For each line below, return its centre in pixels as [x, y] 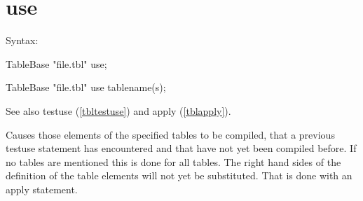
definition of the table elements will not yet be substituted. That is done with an [179, 175]
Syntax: [22, 40]
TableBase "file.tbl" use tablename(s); [86, 87]
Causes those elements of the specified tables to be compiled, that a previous [170, 134]
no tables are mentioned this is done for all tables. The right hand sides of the [173, 161]
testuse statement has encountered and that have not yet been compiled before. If [181, 148]
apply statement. [42, 189]
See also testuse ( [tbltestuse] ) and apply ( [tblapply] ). [118, 110]
